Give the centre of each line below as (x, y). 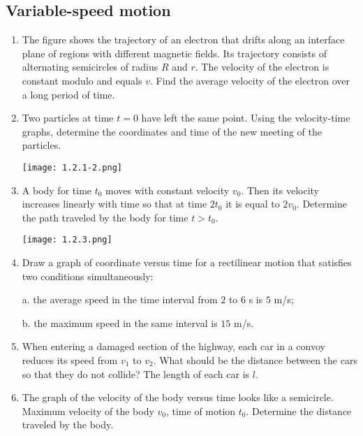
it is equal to (253, 204)
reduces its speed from (70, 360)
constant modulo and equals (82, 80)
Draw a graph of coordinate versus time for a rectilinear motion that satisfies (187, 262)
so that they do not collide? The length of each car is (136, 373)
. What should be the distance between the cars (255, 360)
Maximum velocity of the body (88, 410)
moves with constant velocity (168, 190)
